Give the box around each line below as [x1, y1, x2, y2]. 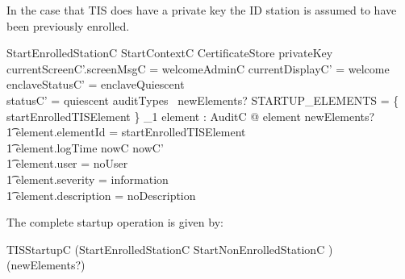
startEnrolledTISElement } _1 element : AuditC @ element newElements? [6, 107, 375, 124]
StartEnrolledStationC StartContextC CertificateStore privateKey [6, 44, 333, 61]
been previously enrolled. [6, 17, 130, 34]
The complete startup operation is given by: [6, 214, 223, 231]
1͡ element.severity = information [6, 170, 169, 187]
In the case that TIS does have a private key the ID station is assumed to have [6, 2, 397, 18]
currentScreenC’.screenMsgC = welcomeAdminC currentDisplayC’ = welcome [6, 60, 390, 77]
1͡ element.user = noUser [6, 155, 128, 172]
